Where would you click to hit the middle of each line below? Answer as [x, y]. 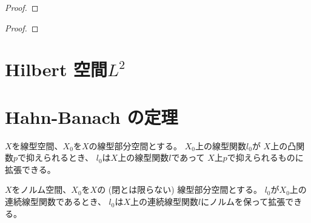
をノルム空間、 [42, 189]
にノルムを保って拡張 [243, 202]
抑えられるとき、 [60, 157]
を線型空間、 [37, 145]
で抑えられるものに [265, 157]
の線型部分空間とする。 [135, 145]
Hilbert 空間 [56, 69]
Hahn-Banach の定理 [92, 116]
